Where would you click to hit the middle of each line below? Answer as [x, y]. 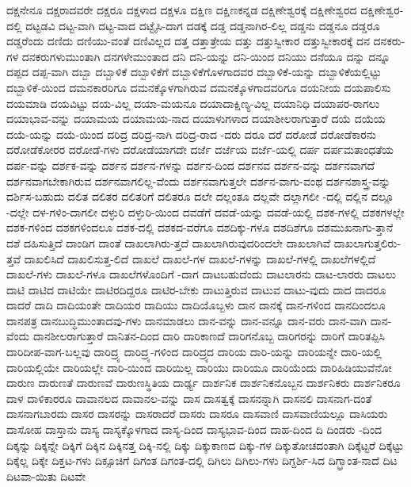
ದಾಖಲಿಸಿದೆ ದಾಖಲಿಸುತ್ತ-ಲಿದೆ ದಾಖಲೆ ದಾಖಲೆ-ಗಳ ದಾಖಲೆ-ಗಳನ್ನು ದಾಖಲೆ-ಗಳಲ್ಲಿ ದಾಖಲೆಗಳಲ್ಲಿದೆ [200, 258]
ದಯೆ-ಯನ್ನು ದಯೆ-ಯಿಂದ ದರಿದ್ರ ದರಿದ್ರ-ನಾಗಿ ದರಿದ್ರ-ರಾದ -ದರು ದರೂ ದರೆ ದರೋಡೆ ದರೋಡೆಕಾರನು [192, 134]
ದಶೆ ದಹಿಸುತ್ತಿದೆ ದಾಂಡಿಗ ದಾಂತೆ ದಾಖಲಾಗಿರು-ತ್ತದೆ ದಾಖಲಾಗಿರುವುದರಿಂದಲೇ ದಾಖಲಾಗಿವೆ [169, 242]
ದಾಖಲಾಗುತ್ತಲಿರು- [367, 242]
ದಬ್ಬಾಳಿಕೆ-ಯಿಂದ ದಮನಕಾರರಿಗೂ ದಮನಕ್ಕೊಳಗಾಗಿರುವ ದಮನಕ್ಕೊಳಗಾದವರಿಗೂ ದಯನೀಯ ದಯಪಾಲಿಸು [199, 87]
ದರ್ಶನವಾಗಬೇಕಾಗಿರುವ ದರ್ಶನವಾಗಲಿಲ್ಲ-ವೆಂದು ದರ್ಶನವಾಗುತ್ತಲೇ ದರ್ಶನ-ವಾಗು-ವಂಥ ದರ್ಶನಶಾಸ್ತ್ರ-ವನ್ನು [199, 180]
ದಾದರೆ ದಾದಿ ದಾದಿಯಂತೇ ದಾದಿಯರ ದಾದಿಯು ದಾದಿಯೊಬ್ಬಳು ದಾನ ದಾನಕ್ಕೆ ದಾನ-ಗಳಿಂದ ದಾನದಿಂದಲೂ [196, 305]
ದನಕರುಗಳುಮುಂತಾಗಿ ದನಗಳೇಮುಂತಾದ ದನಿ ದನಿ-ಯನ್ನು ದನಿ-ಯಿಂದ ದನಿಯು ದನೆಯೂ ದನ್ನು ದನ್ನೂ [206, 56]
